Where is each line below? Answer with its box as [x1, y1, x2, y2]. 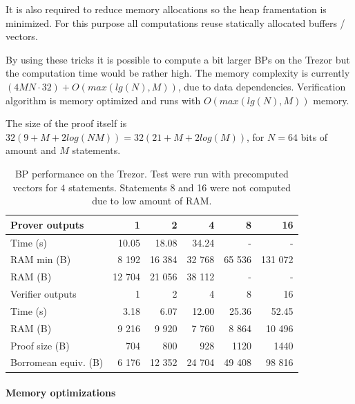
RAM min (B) [10, 252, 71, 267]
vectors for [12, 180, 57, 194]
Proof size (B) [10, 338, 70, 352]
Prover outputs [10, 217, 84, 231]
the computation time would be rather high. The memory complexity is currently [6, 66, 350, 80]
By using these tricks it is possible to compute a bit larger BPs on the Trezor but [6, 52, 350, 66]
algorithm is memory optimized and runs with [6, 93, 201, 107]
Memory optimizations [6, 385, 116, 400]
